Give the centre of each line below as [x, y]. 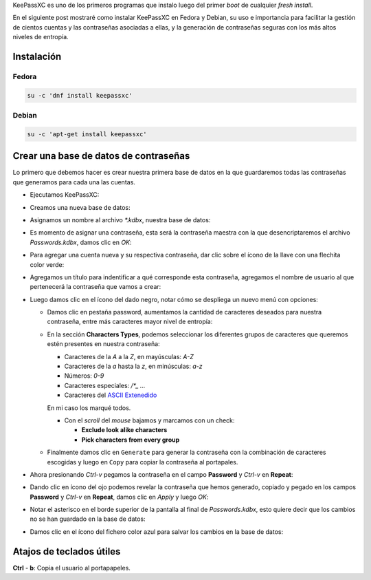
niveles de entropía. [41, 37]
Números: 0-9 [84, 376]
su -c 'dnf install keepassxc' [80, 95]
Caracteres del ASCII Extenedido [111, 395]
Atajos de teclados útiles [67, 551]
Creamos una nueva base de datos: [80, 207]
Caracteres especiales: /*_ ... [105, 385]
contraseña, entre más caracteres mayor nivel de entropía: [130, 322]
